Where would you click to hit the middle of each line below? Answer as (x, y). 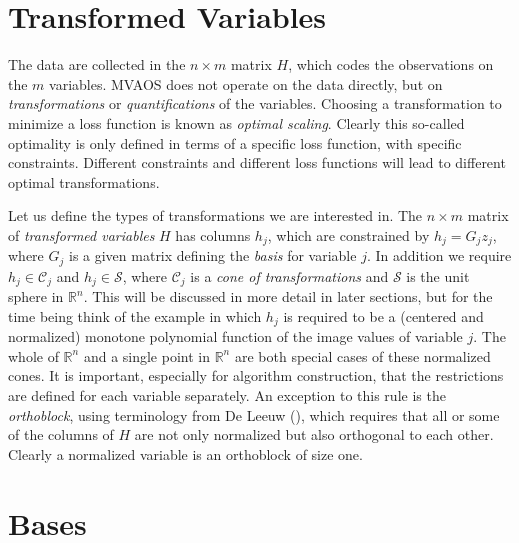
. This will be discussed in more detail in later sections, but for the (288, 296)
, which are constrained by (348, 234)
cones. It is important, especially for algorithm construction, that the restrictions (256, 375)
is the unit (438, 275)
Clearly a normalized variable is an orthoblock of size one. (185, 453)
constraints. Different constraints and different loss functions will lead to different (257, 162)
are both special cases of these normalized (362, 355)
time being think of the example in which (135, 315)
